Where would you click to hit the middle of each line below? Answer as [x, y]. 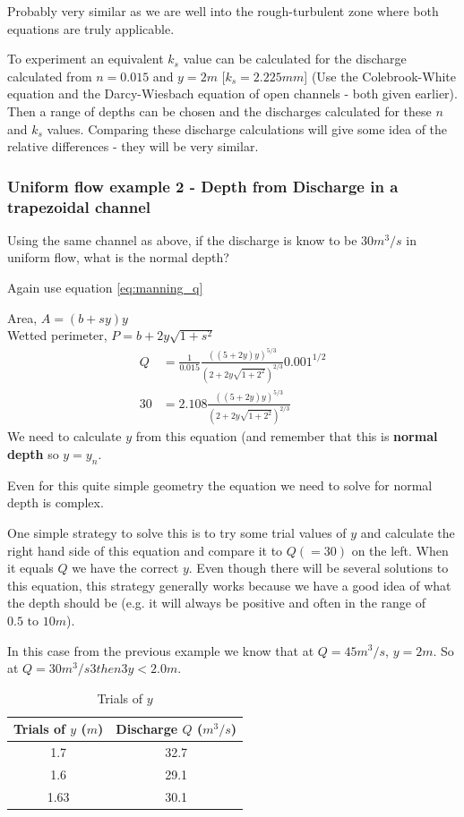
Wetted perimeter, [57, 335]
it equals [30, 568]
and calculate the [408, 532]
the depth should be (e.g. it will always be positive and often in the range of [216, 603]
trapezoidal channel [79, 206]
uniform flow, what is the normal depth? [118, 257]
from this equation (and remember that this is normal [287, 436]
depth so [33, 454]
